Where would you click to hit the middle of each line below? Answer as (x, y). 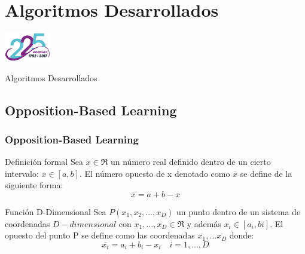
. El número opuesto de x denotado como (155, 173)
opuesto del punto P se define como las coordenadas (100, 235)
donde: (242, 235)
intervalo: (22, 173)
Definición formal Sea (44, 162)
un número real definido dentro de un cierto (190, 162)
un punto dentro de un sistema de (239, 212)
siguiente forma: (34, 185)
